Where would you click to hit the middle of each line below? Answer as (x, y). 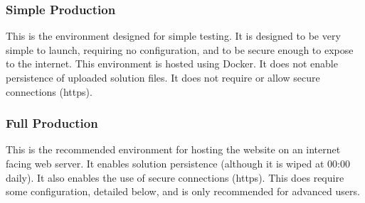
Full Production (52, 123)
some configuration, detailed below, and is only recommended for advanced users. (183, 191)
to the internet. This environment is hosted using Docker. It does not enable (172, 64)
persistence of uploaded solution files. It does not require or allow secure (163, 77)
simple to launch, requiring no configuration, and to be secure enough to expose (180, 49)
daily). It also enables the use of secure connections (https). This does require (175, 177)
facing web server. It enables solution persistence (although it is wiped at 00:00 (178, 163)
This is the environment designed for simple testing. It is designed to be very (173, 36)
